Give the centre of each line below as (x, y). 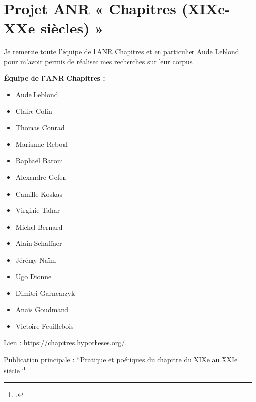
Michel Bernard (39, 226)
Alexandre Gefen (41, 177)
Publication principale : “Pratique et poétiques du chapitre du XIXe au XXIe (121, 359)
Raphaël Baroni (39, 160)
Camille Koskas (39, 193)
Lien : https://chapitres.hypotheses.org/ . (65, 342)
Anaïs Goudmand (42, 309)
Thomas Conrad (40, 127)
